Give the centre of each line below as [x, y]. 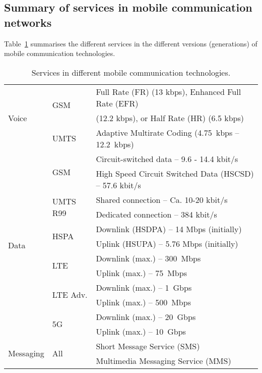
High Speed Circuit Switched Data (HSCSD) [175, 173]
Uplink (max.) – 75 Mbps [141, 273]
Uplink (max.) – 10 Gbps [141, 331]
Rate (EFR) [117, 103]
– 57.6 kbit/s [118, 185]
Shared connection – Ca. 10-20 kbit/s [162, 199]
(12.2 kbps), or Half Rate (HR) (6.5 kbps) [170, 118]
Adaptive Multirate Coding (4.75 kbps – [168, 132]
